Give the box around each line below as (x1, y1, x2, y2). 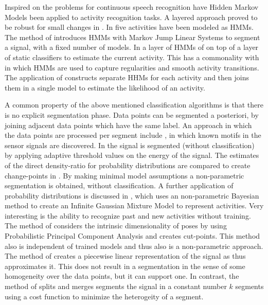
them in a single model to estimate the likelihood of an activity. (5, 82, 205, 93)
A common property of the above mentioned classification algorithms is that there (5, 99, 263, 110)
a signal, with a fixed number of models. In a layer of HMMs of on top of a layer (5, 42, 259, 52)
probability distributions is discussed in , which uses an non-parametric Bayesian (5, 190, 259, 201)
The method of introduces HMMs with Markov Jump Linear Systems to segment (5, 31, 260, 42)
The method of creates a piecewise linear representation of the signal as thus (5, 250, 246, 261)
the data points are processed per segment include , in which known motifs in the (5, 130, 261, 140)
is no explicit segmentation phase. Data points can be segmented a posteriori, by (5, 109, 259, 120)
